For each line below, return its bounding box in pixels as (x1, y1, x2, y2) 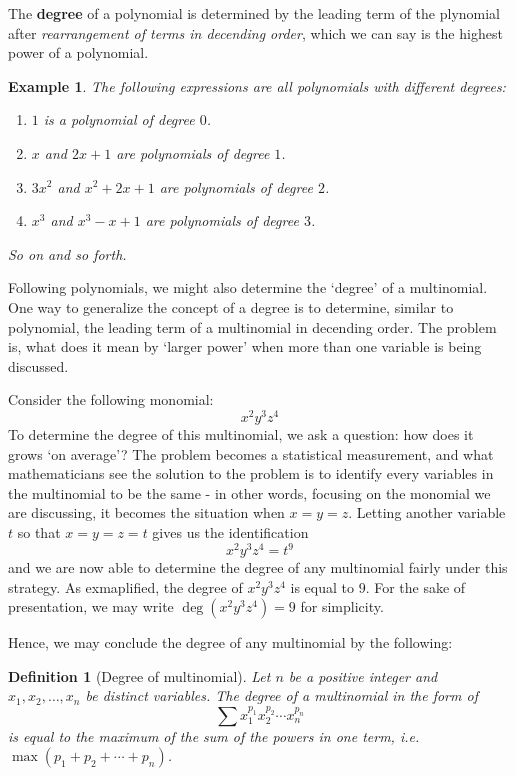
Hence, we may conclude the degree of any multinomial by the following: (8, 632, 453, 653)
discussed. (8, 355, 69, 376)
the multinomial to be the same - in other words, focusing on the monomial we (8, 482, 491, 503)
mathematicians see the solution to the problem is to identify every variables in (8, 463, 494, 484)
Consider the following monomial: (8, 389, 214, 410)
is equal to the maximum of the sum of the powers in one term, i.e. (8, 725, 420, 746)
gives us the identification (152, 521, 309, 542)
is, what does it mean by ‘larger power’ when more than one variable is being (8, 336, 482, 357)
